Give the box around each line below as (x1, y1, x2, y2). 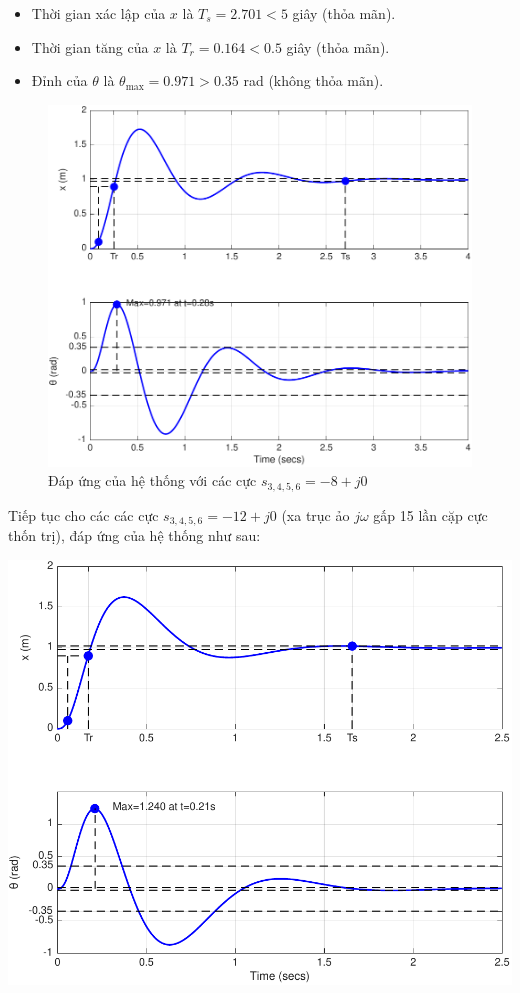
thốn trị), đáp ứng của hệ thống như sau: (8, 525, 261, 546)
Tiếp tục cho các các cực (8, 504, 159, 525)
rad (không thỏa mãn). (243, 70, 384, 91)
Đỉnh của (31, 70, 88, 91)
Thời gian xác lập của (31, 3, 166, 23)
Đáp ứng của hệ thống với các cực (48, 470, 257, 491)
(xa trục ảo (281, 504, 350, 525)
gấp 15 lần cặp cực (373, 504, 488, 525)
